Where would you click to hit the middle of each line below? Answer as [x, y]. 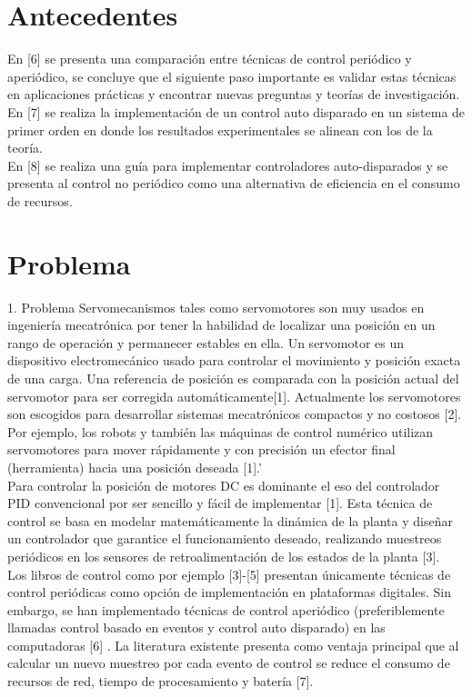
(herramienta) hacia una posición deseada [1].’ [135, 467]
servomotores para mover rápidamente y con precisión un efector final [201, 449]
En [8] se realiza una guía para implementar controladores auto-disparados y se [228, 165]
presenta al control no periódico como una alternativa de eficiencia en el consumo [234, 183]
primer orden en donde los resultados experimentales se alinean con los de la [220, 129]
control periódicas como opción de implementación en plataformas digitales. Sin [230, 592]
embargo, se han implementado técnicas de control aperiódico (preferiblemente [226, 609]
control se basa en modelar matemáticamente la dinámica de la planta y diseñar [230, 520]
